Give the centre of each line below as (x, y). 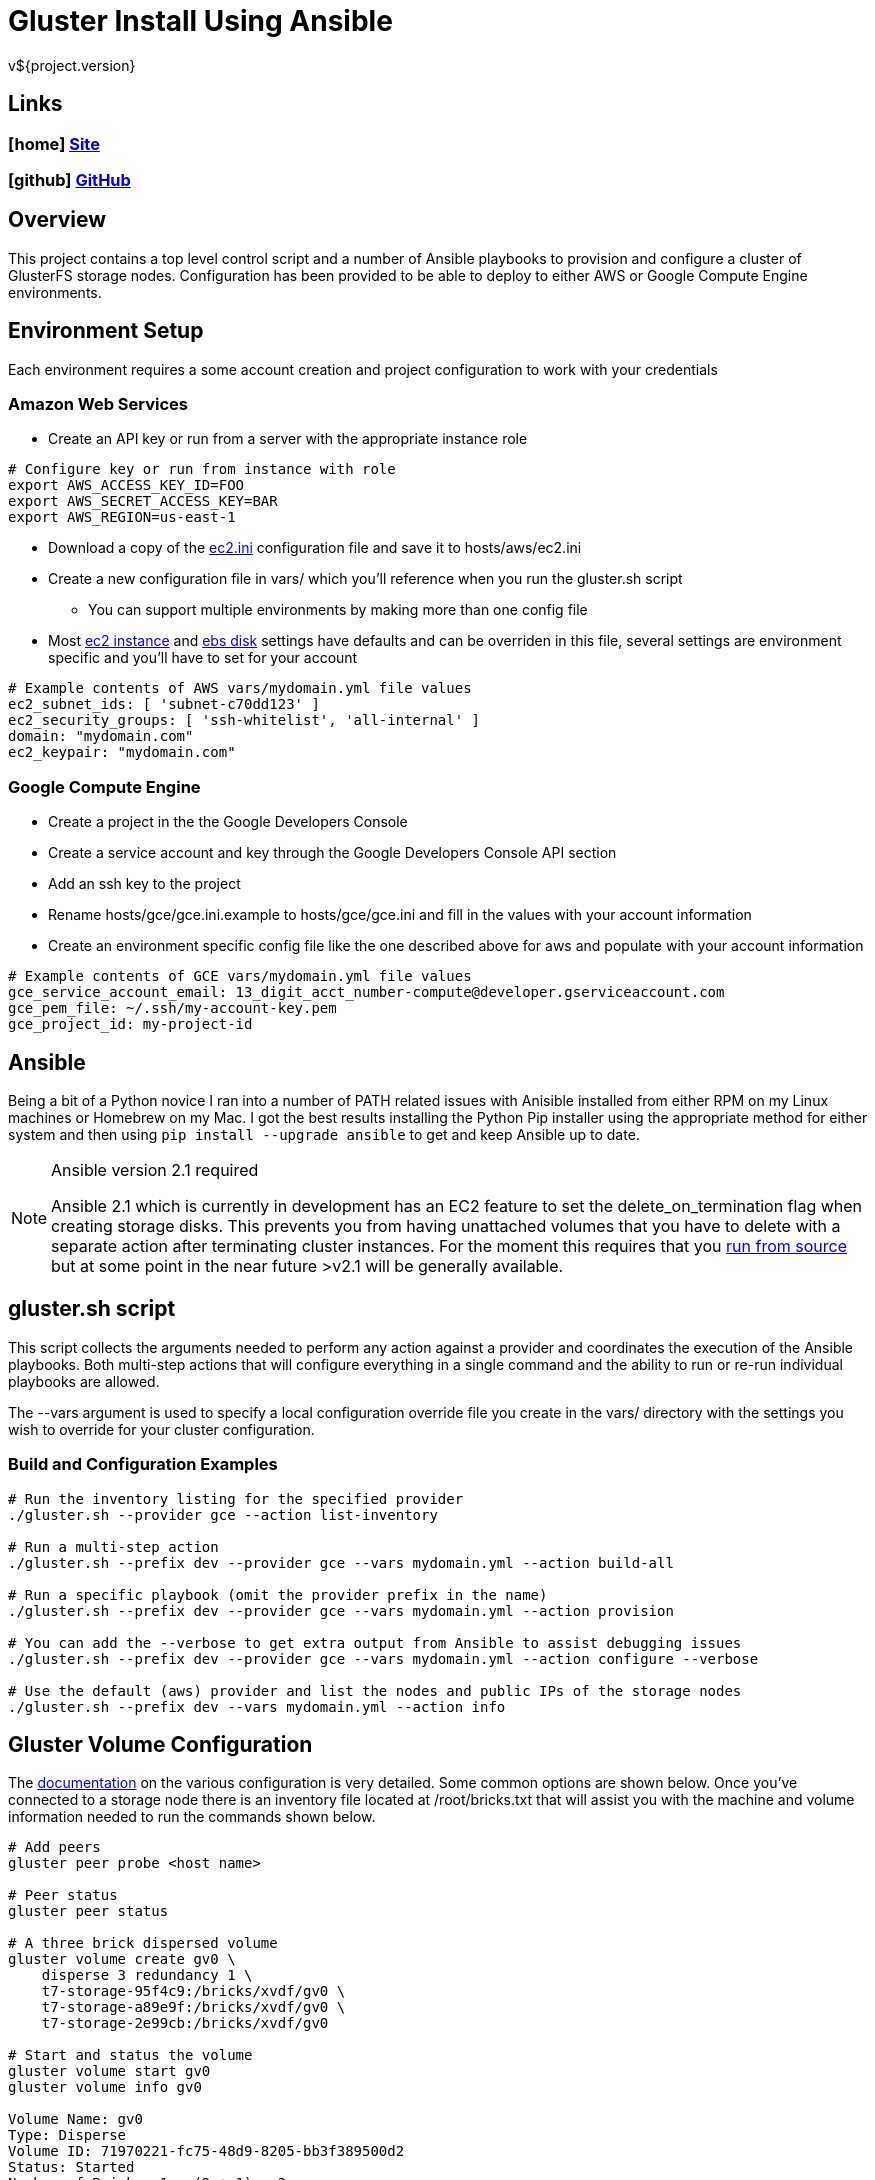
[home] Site (54, 143)
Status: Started (71, 2167)
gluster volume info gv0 (105, 2087)
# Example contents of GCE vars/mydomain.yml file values (240, 976)
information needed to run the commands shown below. (192, 1817)
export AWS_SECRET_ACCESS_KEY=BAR (143, 501)
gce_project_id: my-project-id (130, 1024)
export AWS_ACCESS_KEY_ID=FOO (126, 485)
